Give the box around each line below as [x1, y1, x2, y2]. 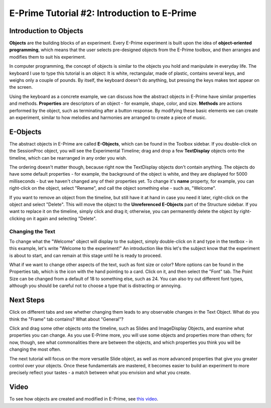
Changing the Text [9, 228, 55, 235]
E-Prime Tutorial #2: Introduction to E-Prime [9, 8, 197, 19]
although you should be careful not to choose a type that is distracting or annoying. [9, 283, 182, 289]
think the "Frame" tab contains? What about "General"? [9, 316, 124, 322]
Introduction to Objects [9, 27, 84, 35]
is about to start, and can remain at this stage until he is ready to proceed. [9, 252, 162, 258]
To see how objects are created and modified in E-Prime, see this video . [9, 396, 159, 402]
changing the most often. [9, 346, 61, 352]
